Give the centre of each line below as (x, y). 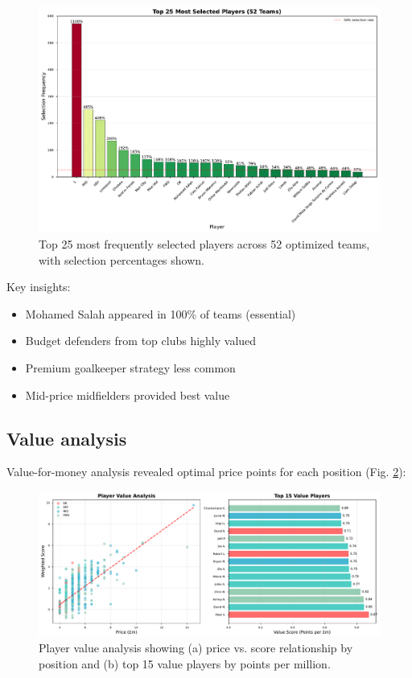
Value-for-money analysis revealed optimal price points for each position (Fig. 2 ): (206, 472)
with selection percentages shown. (122, 259)
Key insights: (39, 287)
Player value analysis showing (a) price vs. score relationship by (196, 648)
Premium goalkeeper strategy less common (130, 367)
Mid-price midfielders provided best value (128, 394)
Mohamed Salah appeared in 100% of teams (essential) (161, 313)
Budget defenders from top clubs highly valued (141, 341)
